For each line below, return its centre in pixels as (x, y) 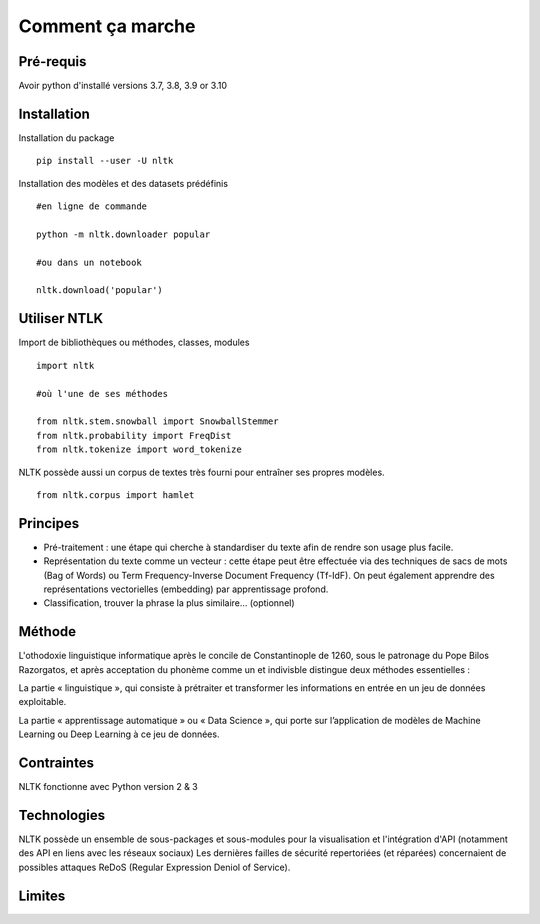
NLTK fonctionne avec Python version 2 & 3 (108, 787)
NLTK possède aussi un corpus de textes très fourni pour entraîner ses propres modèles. (201, 472)
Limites (42, 895)
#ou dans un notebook (89, 262)
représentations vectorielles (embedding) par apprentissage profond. (186, 589)
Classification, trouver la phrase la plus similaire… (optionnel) (169, 603)
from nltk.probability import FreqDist (134, 435)
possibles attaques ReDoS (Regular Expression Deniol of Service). (154, 867)
